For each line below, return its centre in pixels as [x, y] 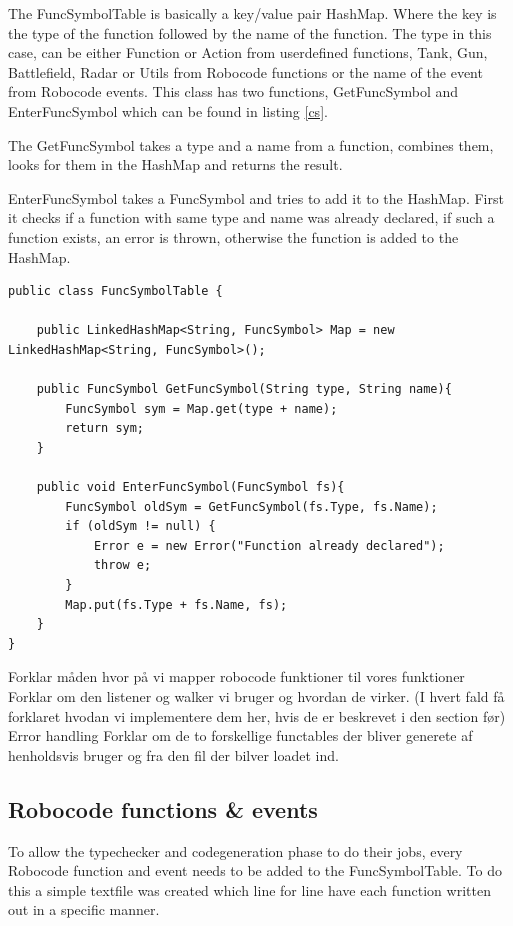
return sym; [105, 428]
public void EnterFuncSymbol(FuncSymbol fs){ [190, 487]
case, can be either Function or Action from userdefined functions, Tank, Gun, [248, 52]
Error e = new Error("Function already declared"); [269, 545]
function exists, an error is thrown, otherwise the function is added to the [233, 236]
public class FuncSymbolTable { [115, 291]
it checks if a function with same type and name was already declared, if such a [251, 217]
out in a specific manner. [84, 909]
